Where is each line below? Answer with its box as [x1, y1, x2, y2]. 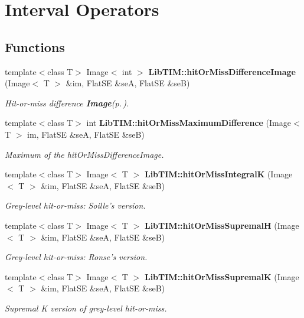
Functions [5, 37, 65, 56]
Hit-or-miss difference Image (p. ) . [5, 96, 129, 109]
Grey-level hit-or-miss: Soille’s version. [5, 199, 146, 212]
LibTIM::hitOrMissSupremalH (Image [144, 219, 299, 231]
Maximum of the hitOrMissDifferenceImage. [5, 148, 164, 160]
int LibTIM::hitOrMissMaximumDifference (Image [86, 116, 291, 129]
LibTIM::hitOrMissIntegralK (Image [144, 168, 293, 180]
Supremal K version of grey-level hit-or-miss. [5, 301, 167, 314]
